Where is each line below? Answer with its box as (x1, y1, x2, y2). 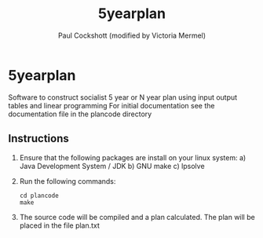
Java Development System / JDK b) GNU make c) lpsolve (19, 161, 206, 170)
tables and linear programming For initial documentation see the (8, 101, 215, 110)
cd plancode (19, 192, 59, 200)
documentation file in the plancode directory (8, 109, 152, 119)
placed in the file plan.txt (19, 221, 100, 230)
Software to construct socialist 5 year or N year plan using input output (8, 92, 238, 102)
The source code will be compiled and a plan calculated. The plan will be (19, 212, 255, 222)
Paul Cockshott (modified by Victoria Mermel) (57, 31, 206, 40)
